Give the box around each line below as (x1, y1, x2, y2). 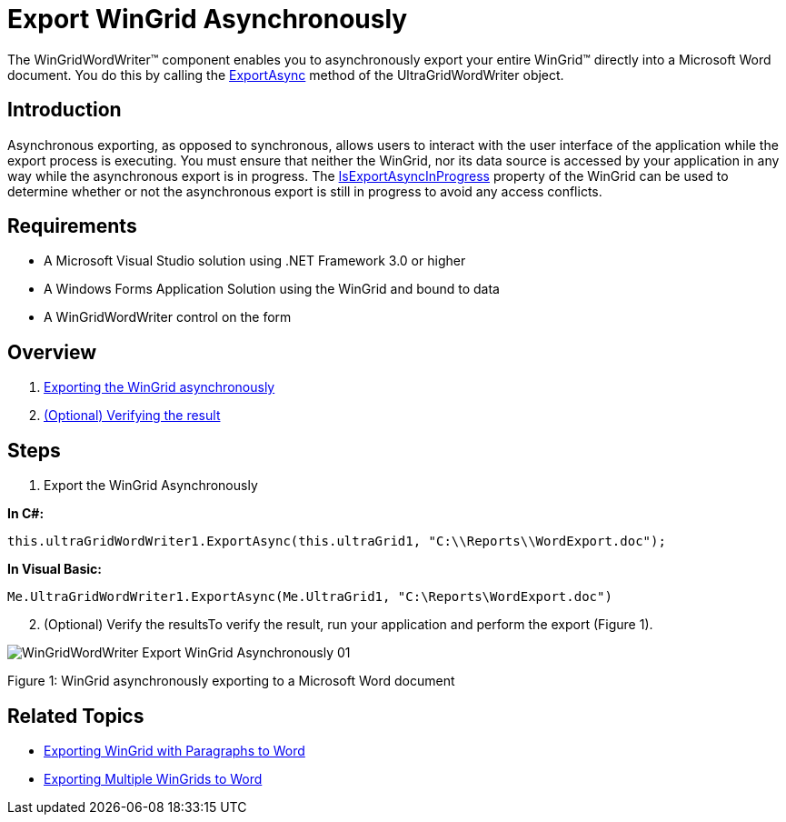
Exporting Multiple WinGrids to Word (44, 770, 263, 787)
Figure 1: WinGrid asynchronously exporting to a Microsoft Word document (7, 673, 455, 689)
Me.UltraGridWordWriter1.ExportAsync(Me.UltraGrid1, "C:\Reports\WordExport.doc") (7, 589, 612, 605)
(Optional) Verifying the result (44, 407, 221, 424)
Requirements (7, 215, 137, 238)
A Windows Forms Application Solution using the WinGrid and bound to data (44, 281, 500, 297)
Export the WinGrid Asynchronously (44, 477, 258, 494)
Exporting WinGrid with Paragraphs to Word (44, 742, 305, 758)
